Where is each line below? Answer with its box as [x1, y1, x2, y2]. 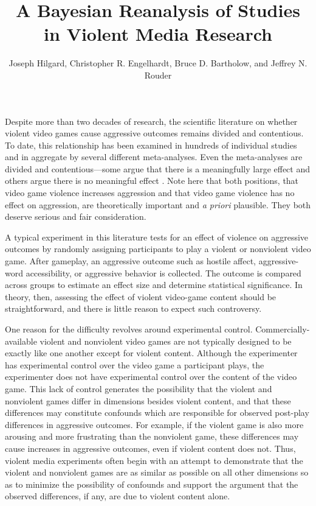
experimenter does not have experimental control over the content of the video [5, 370, 297, 383]
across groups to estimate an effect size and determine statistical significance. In [5, 278, 303, 291]
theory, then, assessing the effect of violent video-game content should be [5, 290, 276, 303]
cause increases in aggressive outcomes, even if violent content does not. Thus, [5, 441, 296, 454]
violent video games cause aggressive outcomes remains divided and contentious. [5, 127, 304, 139]
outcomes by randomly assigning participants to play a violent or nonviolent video [5, 242, 311, 255]
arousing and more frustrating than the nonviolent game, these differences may [5, 430, 299, 443]
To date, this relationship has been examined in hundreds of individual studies [5, 138, 297, 151]
